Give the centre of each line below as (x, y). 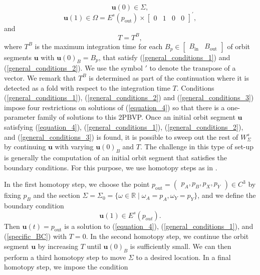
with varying (74, 147)
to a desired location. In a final (183, 257)
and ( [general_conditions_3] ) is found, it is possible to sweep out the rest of (121, 136)
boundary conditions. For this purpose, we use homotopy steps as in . (111, 167)
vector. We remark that (40, 77)
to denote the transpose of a (193, 68)
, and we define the (227, 195)
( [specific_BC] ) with (36, 236)
